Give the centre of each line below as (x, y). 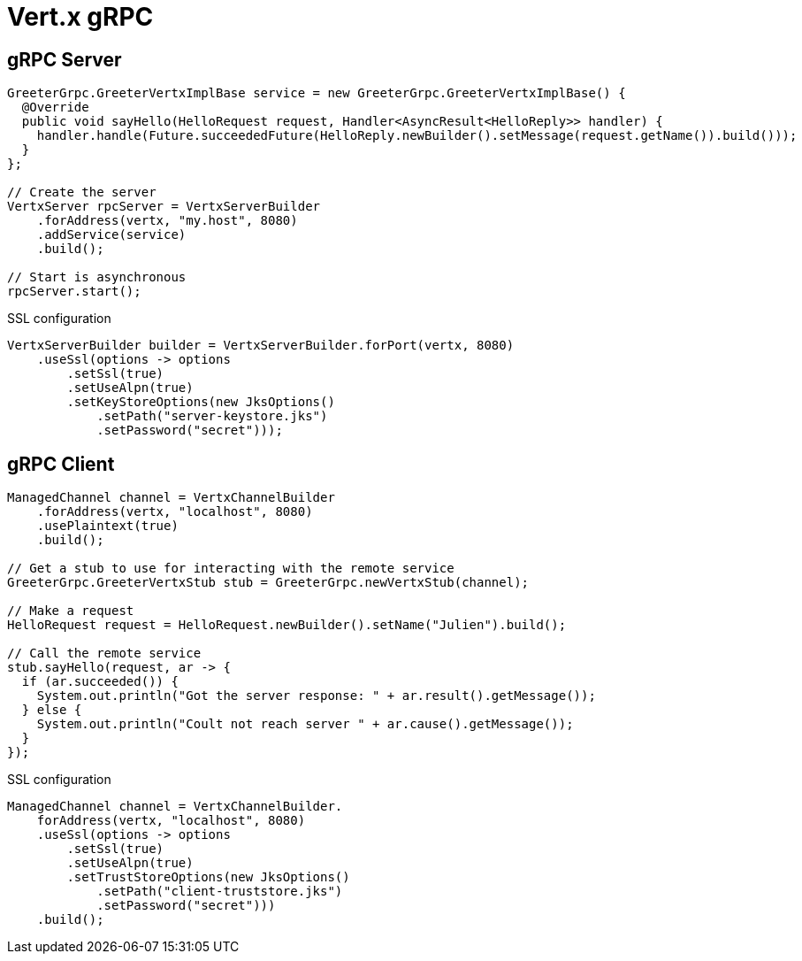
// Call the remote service (104, 653)
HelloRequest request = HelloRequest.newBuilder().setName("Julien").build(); (287, 625)
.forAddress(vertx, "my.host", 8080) (167, 221)
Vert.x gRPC (80, 17)
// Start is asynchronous (97, 277)
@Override (55, 108)
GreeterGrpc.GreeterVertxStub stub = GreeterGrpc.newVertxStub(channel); (268, 583)
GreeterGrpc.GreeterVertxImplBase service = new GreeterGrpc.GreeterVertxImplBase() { (317, 93)
